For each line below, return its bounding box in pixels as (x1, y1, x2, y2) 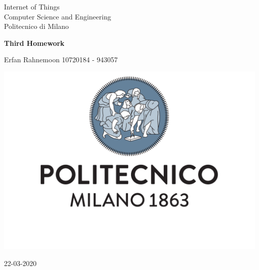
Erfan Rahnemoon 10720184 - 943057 (4, 54, 118, 65)
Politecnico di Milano (4, 21, 69, 31)
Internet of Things (4, 1, 60, 11)
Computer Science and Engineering (4, 11, 111, 21)
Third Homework (4, 37, 65, 48)
